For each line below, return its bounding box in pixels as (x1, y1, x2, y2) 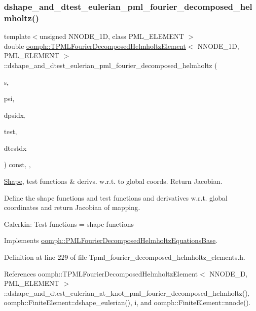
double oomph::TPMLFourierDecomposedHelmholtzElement (4, 40, 186, 51)
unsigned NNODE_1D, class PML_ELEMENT (39, 31, 184, 41)
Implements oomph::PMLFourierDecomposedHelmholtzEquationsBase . (4, 235, 218, 245)
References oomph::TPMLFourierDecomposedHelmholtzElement (4, 268, 198, 278)
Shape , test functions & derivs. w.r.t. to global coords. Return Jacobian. (4, 176, 222, 186)
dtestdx (4, 142, 27, 153)
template (4, 31, 31, 41)
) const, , (4, 159, 31, 170)
